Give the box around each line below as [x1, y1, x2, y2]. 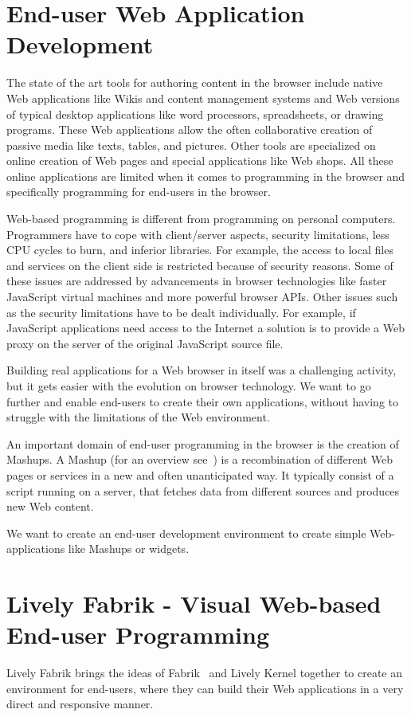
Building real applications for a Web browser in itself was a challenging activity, [6, 362, 397, 378]
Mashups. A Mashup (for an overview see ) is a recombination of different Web [6, 451, 393, 468]
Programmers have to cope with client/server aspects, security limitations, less [6, 225, 389, 242]
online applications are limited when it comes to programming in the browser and [6, 167, 405, 184]
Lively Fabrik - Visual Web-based [6, 587, 382, 620]
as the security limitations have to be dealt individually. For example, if [6, 304, 356, 320]
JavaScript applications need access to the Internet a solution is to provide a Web [6, 319, 405, 336]
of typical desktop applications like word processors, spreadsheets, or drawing [6, 105, 384, 122]
